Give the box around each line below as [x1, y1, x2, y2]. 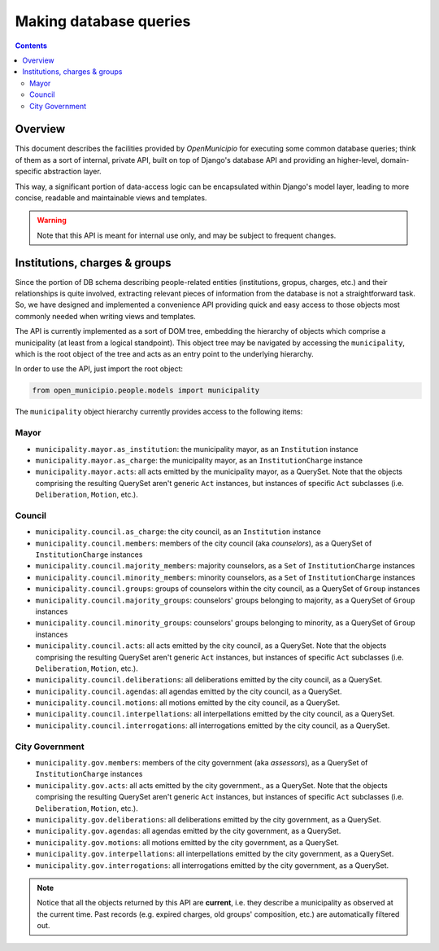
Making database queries [15, 12, 191, 30]
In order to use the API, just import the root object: [15, 364, 183, 374]
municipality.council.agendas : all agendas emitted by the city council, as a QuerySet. [35, 686, 342, 696]
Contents [15, 41, 48, 50]
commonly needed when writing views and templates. [15, 311, 197, 321]
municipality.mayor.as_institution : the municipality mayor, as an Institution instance [35, 444, 359, 454]
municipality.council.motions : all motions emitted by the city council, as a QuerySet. [35, 698, 341, 708]
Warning [37, 216, 67, 226]
